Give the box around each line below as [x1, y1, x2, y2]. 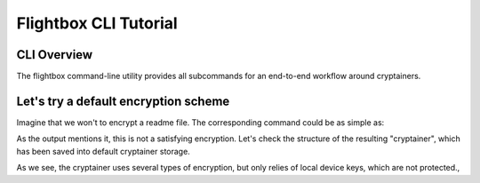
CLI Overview [16, 47, 93, 62]
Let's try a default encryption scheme [16, 93, 230, 108]
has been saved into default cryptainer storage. [16, 146, 190, 156]
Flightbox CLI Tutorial [16, 13, 178, 33]
